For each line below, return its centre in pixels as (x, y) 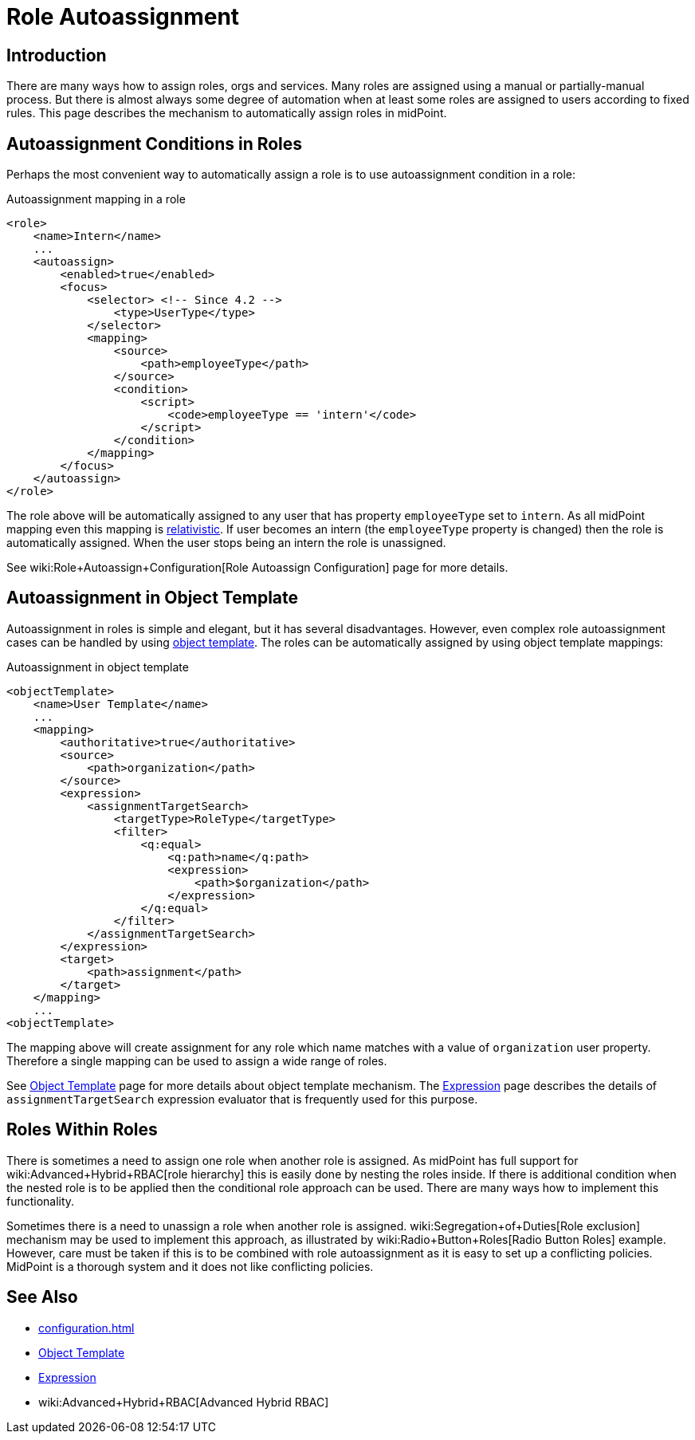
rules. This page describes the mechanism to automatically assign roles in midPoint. (227, 113)
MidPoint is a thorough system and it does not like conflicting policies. (190, 1266)
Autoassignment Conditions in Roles (155, 144)
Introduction (57, 55)
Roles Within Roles (82, 1130)
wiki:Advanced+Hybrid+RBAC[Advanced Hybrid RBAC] (184, 1402)
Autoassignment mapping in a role (96, 199)
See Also (42, 1297)
